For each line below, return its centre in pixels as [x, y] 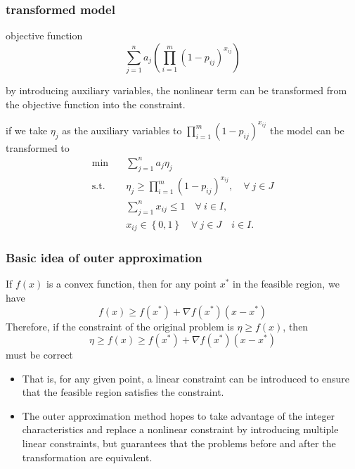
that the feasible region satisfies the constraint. [123, 392]
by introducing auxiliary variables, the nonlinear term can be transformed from [176, 90]
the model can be [307, 130]
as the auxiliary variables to [122, 130]
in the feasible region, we [286, 284]
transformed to [38, 147]
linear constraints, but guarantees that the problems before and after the [179, 443]
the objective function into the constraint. [96, 104]
